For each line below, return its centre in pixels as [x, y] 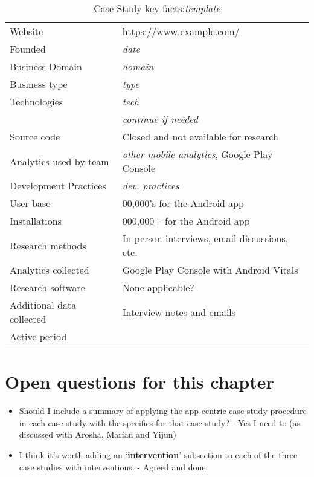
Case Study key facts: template [157, 8]
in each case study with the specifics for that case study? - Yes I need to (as [160, 422]
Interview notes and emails [179, 312]
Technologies [37, 101]
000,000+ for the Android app [186, 221]
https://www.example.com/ [181, 31]
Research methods [48, 245]
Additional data [43, 305]
